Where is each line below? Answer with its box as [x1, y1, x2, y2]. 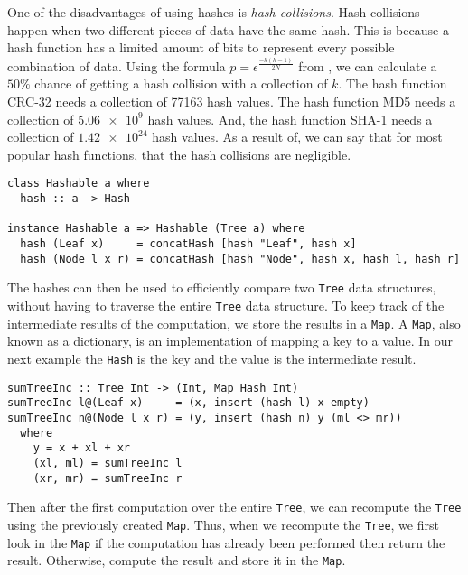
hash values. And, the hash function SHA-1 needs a [147, 109, 433, 128]
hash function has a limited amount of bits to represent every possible [7, 38, 395, 57]
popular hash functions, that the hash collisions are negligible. [7, 144, 351, 163]
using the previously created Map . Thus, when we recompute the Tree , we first [7, 515, 439, 533]
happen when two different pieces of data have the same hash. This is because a [7, 20, 449, 39]
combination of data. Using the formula [7, 56, 226, 75]
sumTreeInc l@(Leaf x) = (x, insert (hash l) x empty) [7, 396, 370, 410]
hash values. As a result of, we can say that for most [152, 127, 443, 146]
